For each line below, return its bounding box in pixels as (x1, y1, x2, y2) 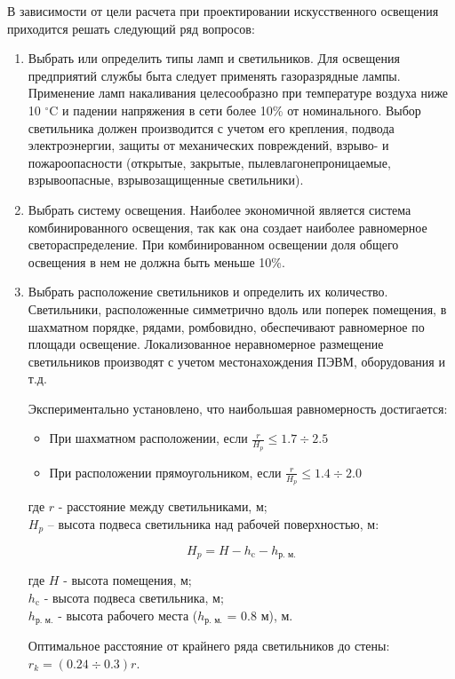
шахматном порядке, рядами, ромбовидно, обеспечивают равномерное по (28, 317, 425, 336)
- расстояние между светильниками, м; (58, 496, 267, 515)
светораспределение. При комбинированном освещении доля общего (28, 235, 399, 254)
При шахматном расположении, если (49, 429, 248, 447)
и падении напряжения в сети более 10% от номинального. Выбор (62, 100, 421, 119)
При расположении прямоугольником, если (49, 462, 282, 481)
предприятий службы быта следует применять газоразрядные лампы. (28, 66, 401, 84)
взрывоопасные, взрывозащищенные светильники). (28, 170, 304, 189)
